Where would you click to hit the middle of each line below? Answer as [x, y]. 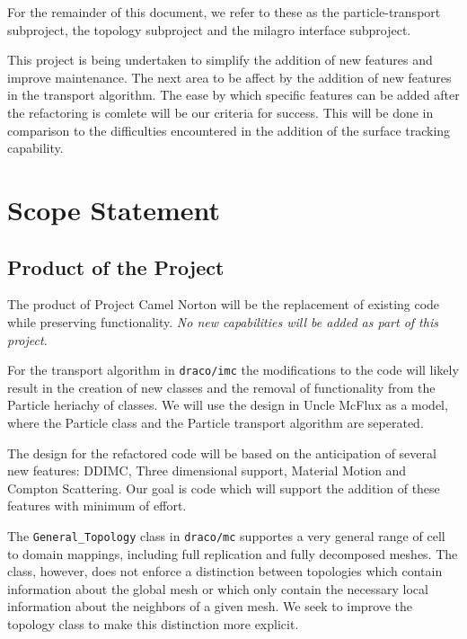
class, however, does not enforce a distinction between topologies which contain [225, 571]
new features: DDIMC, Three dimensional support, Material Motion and [207, 470]
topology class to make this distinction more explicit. [153, 623]
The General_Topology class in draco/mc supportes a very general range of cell [226, 535]
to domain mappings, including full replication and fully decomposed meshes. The [233, 553]
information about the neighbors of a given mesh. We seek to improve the [210, 606]
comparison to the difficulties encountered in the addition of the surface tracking [229, 130]
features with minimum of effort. [97, 506]
